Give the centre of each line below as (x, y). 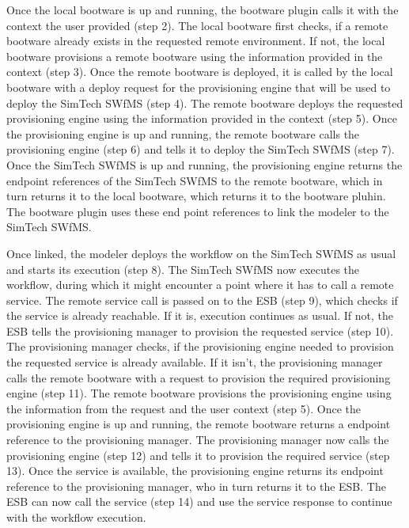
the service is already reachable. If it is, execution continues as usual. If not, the (200, 315)
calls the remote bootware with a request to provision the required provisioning (199, 377)
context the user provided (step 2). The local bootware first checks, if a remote (197, 25)
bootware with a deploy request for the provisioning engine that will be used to (199, 87)
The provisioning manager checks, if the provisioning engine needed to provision (200, 346)
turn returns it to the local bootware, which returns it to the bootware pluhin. (196, 196)
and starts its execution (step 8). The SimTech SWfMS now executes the (183, 269)
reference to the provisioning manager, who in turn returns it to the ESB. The (196, 486)
